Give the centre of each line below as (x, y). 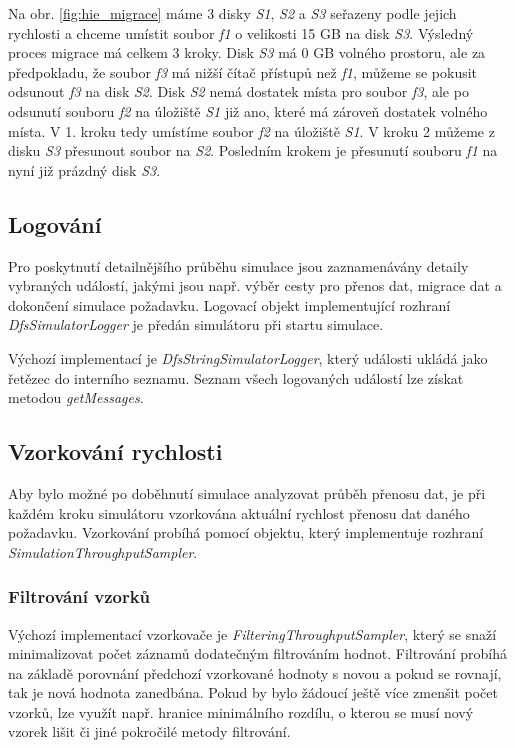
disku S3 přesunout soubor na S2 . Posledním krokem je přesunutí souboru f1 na (253, 150)
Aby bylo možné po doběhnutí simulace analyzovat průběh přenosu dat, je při (247, 492)
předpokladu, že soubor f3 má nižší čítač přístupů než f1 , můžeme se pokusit (243, 71)
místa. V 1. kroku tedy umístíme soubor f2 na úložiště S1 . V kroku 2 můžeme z (251, 130)
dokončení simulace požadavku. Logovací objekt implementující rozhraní (229, 304)
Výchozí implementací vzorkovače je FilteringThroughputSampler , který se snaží (252, 633)
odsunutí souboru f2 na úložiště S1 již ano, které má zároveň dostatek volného (248, 110)
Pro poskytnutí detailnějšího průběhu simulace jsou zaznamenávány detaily (238, 265)
